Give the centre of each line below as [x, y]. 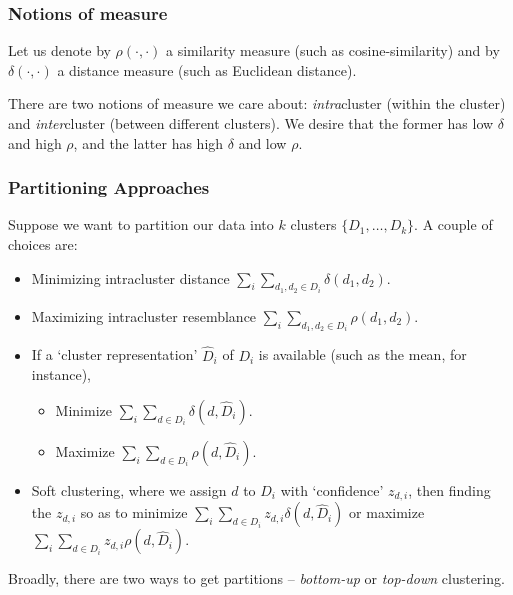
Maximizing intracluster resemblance [144, 316]
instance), [61, 374]
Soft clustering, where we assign [129, 489]
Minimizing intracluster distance [130, 277]
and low [262, 142]
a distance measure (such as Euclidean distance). [207, 69]
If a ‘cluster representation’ [114, 354]
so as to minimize [134, 512]
